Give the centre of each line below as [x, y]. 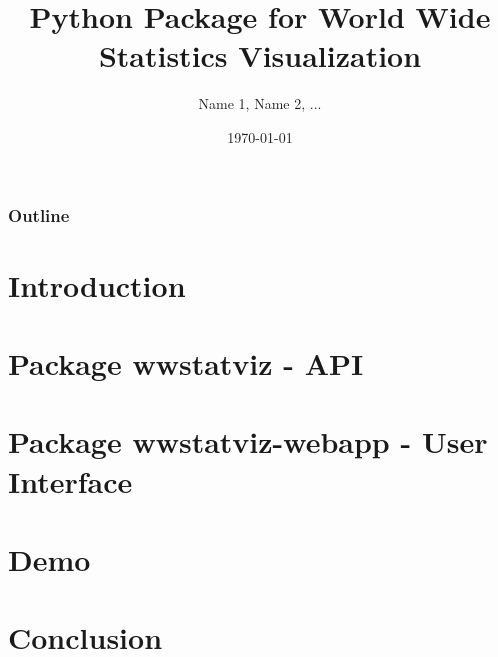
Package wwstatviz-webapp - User [248, 441]
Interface [70, 480]
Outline [39, 214]
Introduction [97, 284]
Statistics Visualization [260, 55]
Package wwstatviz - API [186, 362]
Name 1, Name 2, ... [260, 103]
